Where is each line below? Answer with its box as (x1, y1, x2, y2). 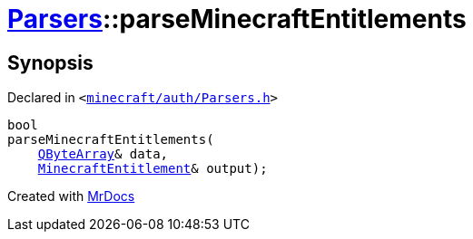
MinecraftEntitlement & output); (37, 161, 268, 177)
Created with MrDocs (7, 188, 135, 205)
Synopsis (7, 51, 94, 74)
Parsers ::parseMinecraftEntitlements (7, 4, 467, 34)
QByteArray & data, (37, 147, 169, 162)
